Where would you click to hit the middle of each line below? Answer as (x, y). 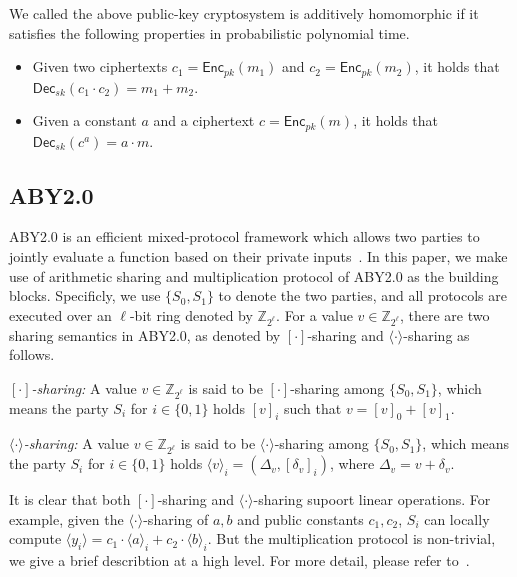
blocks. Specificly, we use (85, 295)
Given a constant (84, 120)
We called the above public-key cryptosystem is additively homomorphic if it (244, 13)
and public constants (300, 518)
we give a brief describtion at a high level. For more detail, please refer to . (239, 560)
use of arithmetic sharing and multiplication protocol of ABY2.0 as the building (254, 275)
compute (35, 538)
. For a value (314, 314)
